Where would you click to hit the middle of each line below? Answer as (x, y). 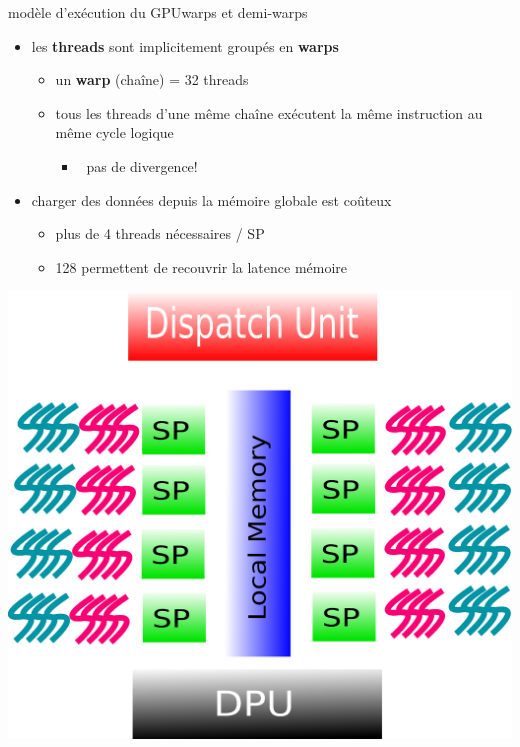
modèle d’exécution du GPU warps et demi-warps (158, 12)
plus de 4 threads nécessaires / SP (160, 233)
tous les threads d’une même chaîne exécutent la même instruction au (269, 112)
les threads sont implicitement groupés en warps (185, 45)
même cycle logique (114, 132)
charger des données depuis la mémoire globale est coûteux (211, 199)
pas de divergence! (142, 165)
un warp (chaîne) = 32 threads (152, 79)
